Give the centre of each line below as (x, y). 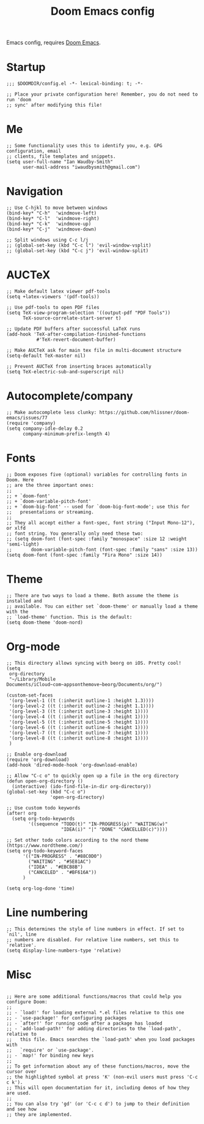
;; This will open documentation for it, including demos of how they (98, 1088)
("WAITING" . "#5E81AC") (60, 862)
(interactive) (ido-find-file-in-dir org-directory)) (82, 786)
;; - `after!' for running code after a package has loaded (85, 1023)
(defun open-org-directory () (45, 781)
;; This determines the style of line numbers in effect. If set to (95, 929)
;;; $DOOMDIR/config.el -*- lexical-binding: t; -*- (75, 84)
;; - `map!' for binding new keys (50, 1055)
